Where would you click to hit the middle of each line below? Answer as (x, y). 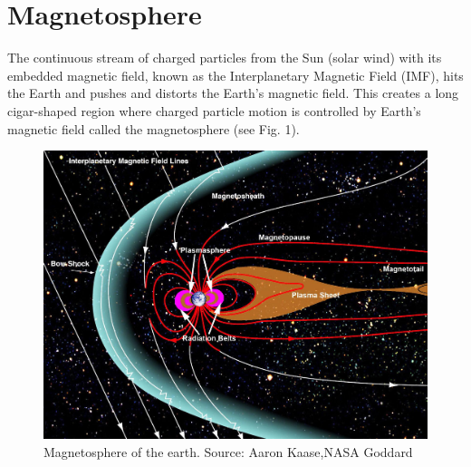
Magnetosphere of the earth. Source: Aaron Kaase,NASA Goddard (228, 451)
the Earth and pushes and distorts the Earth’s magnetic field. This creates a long (233, 93)
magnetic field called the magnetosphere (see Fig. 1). (154, 128)
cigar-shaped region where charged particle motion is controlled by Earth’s (214, 110)
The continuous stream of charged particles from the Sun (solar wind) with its (225, 58)
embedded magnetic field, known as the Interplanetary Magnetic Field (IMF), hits (235, 75)
